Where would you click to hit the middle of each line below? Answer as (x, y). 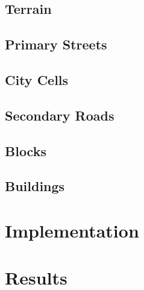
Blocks (26, 150)
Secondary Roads (60, 115)
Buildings (35, 186)
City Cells (37, 79)
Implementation (72, 230)
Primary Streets (56, 44)
